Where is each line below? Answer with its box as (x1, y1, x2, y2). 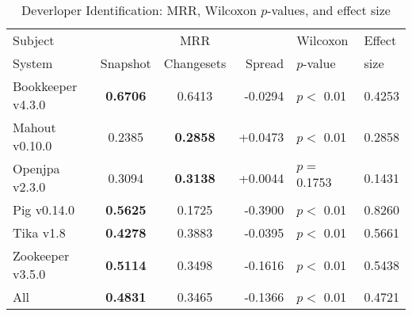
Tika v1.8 (13, 223, 66, 242)
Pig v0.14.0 (13, 200, 75, 219)
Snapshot (100, 54, 151, 72)
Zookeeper (13, 246, 70, 265)
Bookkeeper (13, 77, 78, 95)
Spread (246, 54, 284, 72)
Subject (13, 31, 55, 49)
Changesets (163, 54, 227, 72)
